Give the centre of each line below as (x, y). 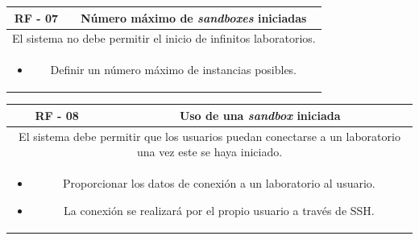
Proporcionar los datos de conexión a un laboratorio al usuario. (219, 183)
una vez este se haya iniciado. (209, 152)
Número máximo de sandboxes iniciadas (193, 17)
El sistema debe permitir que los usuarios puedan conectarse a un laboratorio (209, 136)
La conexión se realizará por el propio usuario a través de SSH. (219, 210)
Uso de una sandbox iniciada (260, 115)
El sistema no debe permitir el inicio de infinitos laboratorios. (164, 38)
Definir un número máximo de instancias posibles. (174, 70)
